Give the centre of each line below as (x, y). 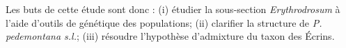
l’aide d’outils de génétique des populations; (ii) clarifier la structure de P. (164, 22)
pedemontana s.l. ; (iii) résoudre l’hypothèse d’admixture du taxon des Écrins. (170, 36)
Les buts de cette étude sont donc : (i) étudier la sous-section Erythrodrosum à (173, 9)
